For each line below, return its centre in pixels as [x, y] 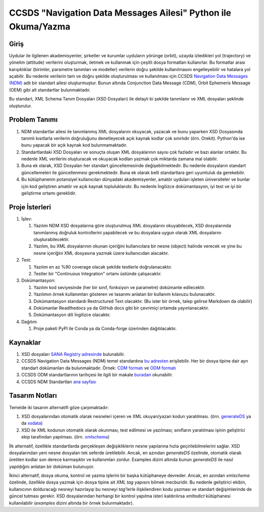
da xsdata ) [32, 423]
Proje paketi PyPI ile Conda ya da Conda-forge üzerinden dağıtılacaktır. [105, 329]
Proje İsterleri [30, 207]
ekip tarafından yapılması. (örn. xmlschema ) [66, 437]
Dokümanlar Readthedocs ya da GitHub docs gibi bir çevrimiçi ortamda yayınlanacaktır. [121, 308]
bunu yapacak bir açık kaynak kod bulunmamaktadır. [74, 145]
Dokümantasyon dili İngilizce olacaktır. [72, 315]
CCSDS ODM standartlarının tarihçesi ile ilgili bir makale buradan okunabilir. [97, 375]
